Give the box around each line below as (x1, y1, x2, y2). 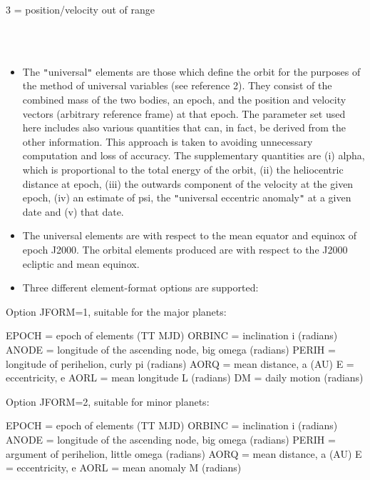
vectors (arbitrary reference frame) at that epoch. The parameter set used (22, 106, 346, 121)
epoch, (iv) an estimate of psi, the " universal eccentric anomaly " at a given (22, 190, 351, 205)
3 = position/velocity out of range (6, 2, 155, 16)
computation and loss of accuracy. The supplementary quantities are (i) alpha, (22, 148, 365, 163)
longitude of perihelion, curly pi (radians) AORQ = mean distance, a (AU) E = (6, 356, 354, 371)
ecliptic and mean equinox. (22, 256, 140, 271)
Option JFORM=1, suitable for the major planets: (6, 304, 227, 319)
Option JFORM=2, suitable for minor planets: (6, 394, 210, 409)
